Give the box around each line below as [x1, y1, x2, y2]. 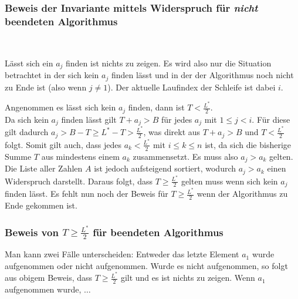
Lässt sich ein [5, 56, 53, 69]
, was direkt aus [143, 126, 201, 138]
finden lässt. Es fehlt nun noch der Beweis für [5, 187, 168, 200]
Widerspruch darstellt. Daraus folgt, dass [5, 174, 153, 187]
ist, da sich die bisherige [205, 138, 292, 150]
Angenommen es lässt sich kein [5, 101, 116, 113]
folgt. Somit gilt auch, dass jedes [5, 138, 121, 150]
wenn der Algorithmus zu [197, 187, 288, 200]
